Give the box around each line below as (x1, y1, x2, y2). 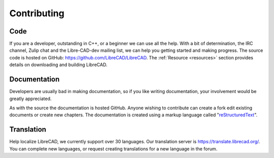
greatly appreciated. (9, 96, 52, 102)
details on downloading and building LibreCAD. (9, 61, 108, 68)
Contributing (9, 8, 64, 19)
